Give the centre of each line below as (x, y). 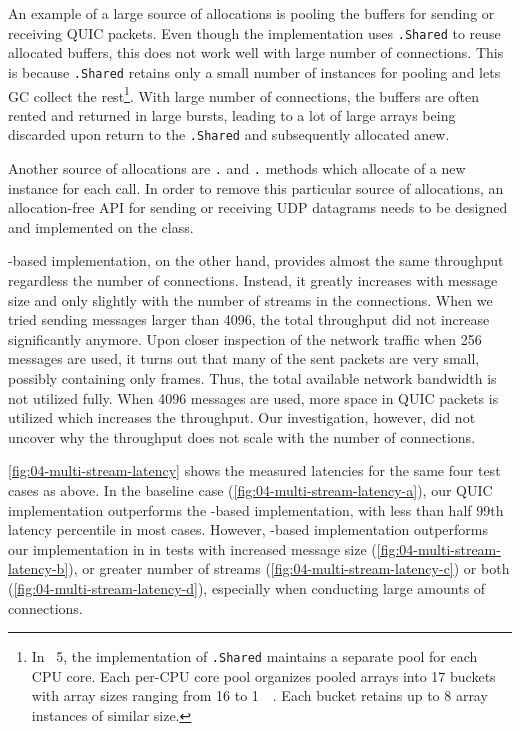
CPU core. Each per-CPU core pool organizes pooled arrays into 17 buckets (263, 675)
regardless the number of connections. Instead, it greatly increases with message (253, 280)
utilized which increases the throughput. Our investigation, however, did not (242, 417)
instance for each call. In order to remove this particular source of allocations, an (256, 187)
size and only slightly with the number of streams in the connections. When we (250, 299)
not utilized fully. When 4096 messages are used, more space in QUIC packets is (253, 397)
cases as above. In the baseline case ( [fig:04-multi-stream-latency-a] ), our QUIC (250, 489)
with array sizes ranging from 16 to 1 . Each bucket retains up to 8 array (259, 695)
